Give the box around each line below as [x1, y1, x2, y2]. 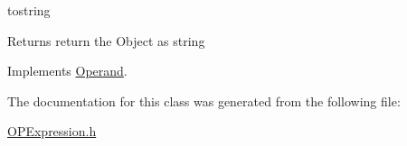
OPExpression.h [7, 122, 97, 141]
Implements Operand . [7, 61, 128, 80]
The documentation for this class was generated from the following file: [7, 91, 401, 110]
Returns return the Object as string [7, 31, 205, 50]
